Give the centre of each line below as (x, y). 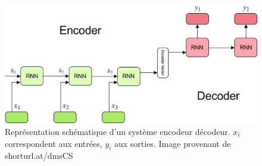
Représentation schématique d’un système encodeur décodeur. (118, 131)
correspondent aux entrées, (54, 143)
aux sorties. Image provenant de (172, 143)
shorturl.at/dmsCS (39, 156)
